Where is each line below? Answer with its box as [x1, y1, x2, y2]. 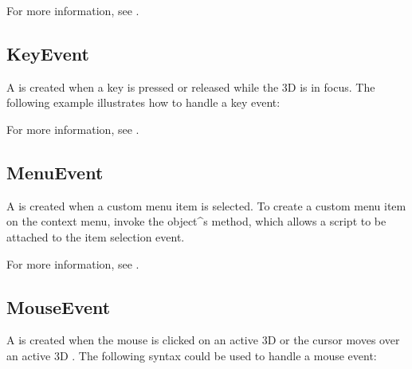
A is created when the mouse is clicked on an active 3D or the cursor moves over [6, 332, 400, 348]
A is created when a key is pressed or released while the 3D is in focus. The [6, 78, 375, 95]
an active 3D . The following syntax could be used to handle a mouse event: [6, 347, 377, 363]
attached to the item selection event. [6, 228, 185, 245]
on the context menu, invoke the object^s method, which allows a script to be [6, 213, 386, 230]
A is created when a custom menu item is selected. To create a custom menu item [6, 197, 406, 214]
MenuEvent [6, 159, 104, 184]
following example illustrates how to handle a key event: [6, 94, 281, 111]
